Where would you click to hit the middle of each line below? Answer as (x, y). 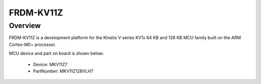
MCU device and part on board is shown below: (56, 54)
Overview (25, 26)
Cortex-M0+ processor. (32, 44)
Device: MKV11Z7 (50, 64)
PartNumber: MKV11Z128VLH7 (63, 71)
